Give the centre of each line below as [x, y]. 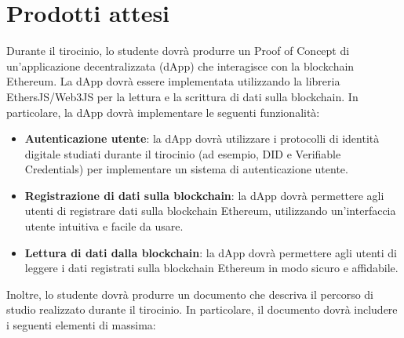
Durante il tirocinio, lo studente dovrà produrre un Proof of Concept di [178, 51]
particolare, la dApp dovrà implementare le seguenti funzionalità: [163, 112]
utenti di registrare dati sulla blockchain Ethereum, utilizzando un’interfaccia [210, 211]
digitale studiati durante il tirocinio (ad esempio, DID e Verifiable [183, 153]
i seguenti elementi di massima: [81, 325]
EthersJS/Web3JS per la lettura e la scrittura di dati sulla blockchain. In [182, 96]
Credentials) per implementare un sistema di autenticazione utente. [186, 169]
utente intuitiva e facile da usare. [104, 226]
